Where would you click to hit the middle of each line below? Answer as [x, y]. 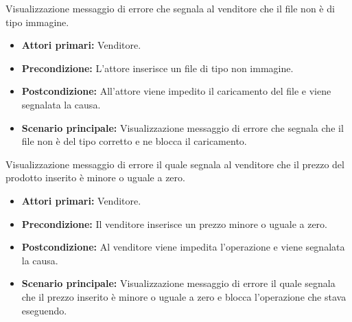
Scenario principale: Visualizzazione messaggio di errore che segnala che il [183, 127]
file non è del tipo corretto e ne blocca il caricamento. [134, 141]
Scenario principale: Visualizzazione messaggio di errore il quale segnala [178, 283]
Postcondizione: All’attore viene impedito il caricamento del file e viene [176, 91]
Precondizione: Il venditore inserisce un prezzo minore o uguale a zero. [174, 223]
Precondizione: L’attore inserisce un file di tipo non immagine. [157, 68]
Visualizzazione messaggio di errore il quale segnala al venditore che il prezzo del [175, 164]
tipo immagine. [37, 22]
